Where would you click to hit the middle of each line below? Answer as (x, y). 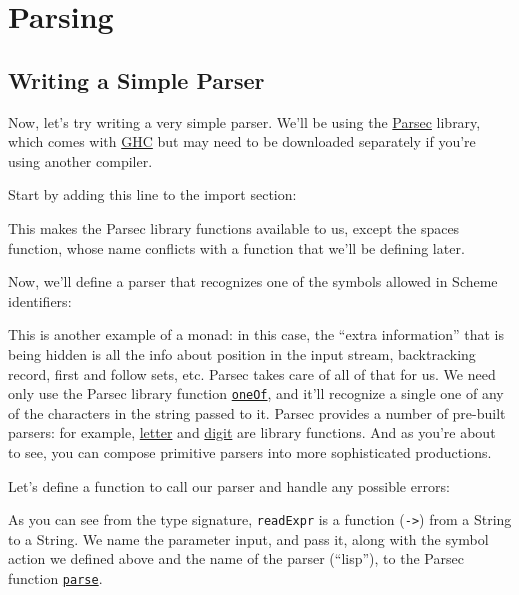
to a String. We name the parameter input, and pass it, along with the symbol (248, 538)
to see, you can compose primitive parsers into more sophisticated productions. (250, 451)
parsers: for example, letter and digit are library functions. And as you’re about (252, 432)
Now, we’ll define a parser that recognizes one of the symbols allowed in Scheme (253, 281)
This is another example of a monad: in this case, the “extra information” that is (256, 334)
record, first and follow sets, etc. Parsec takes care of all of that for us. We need (252, 373)
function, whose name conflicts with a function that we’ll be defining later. (236, 247)
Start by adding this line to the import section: (152, 194)
